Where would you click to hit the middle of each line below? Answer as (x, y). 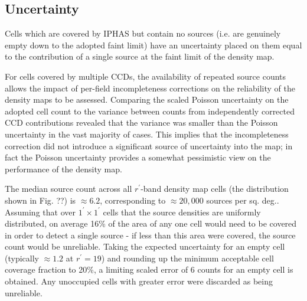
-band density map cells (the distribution (215, 189)
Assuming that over (40, 212)
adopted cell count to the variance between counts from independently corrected (150, 111)
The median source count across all (68, 189)
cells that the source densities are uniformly (182, 212)
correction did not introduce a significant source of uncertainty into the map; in (149, 145)
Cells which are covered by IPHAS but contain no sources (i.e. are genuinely (143, 33)
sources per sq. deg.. (243, 200)
